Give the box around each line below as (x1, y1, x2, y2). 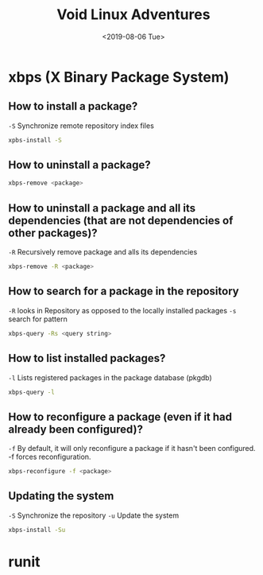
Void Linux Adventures (56, 6, 211, 24)
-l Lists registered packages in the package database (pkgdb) (8, 372, 212, 383)
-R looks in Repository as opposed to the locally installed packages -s (8, 305, 237, 315)
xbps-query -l (8, 388, 56, 396)
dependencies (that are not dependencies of (8, 213, 234, 227)
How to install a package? (8, 99, 138, 113)
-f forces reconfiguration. (8, 452, 91, 462)
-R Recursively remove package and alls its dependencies (8, 247, 198, 257)
